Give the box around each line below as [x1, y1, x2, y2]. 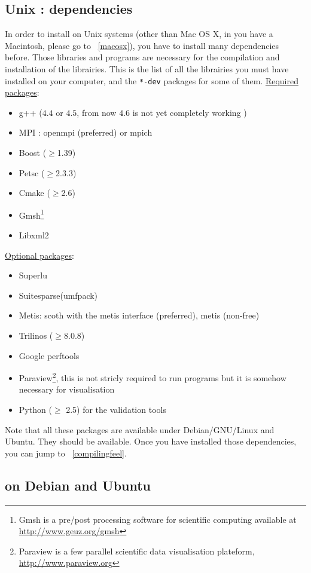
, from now [77, 106, 117, 118]
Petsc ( [19, 166, 45, 179]
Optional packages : [5, 249, 74, 261]
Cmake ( [19, 186, 50, 199]
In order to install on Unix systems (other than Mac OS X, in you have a [5, 27, 273, 40]
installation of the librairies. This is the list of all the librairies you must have [5, 62, 289, 75]
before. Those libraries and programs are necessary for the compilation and [5, 51, 280, 63]
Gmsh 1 [19, 207, 44, 221]
